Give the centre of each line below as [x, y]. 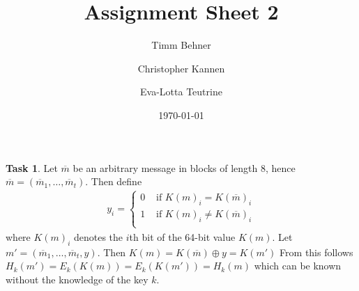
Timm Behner [181, 45]
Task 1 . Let [32, 167]
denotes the [98, 236]
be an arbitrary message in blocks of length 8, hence [184, 167]
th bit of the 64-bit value [182, 236]
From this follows [316, 252]
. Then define [114, 181]
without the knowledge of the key [77, 279]
